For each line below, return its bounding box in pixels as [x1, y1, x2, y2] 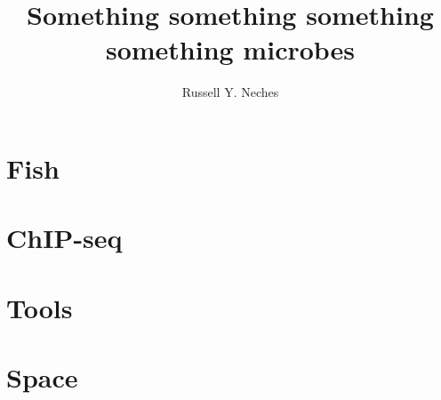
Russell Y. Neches [181, 83, 279, 101]
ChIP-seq [6, 220, 123, 256]
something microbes [105, 31, 356, 68]
